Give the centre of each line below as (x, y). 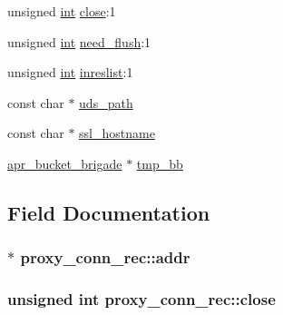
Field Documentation (109, 212)
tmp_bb (160, 163)
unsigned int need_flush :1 (79, 41)
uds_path (106, 102)
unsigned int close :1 (62, 11)
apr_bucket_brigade (65, 163)
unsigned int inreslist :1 (70, 72)
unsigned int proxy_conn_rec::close (141, 299)
